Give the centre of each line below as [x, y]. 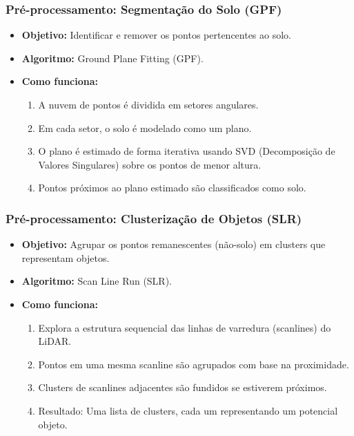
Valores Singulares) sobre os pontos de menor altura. [150, 164]
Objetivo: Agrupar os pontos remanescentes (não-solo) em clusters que [174, 244]
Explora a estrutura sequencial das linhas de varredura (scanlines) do [185, 327]
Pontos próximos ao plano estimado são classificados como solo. [172, 188]
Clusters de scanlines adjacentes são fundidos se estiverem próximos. [183, 387]
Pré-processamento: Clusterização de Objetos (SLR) [154, 218]
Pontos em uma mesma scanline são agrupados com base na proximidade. [194, 364]
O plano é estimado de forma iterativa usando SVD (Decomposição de [187, 151]
